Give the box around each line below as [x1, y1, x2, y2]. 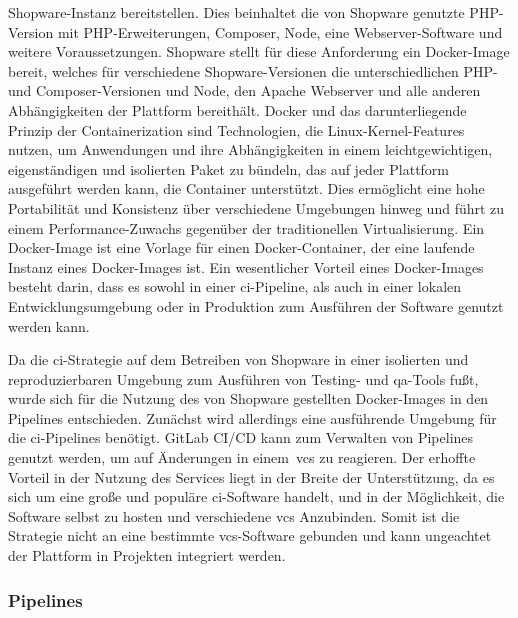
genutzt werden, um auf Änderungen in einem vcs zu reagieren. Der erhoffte [8, 447, 476, 468]
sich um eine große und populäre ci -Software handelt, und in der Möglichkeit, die [8, 486, 505, 507]
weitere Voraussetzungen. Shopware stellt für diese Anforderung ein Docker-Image [8, 41, 510, 62]
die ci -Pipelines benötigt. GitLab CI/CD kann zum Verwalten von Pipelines [8, 427, 474, 448]
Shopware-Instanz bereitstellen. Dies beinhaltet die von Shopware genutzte [8, 2, 465, 22]
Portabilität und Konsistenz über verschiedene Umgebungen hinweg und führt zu [8, 197, 505, 218]
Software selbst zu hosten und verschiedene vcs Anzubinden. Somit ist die [8, 505, 460, 526]
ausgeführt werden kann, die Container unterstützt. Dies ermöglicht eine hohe [8, 178, 485, 199]
